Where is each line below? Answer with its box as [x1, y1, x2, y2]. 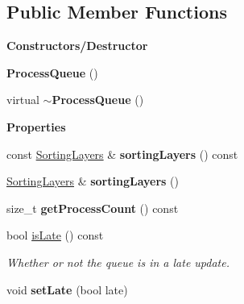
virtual [6, 91, 39, 108]
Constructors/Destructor [6, 37, 148, 54]
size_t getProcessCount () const [6, 199, 179, 216]
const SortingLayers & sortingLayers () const [6, 145, 238, 162]
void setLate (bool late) [6, 281, 128, 298]
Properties [6, 118, 66, 135]
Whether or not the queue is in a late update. [6, 253, 230, 270]
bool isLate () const [6, 227, 104, 244]
